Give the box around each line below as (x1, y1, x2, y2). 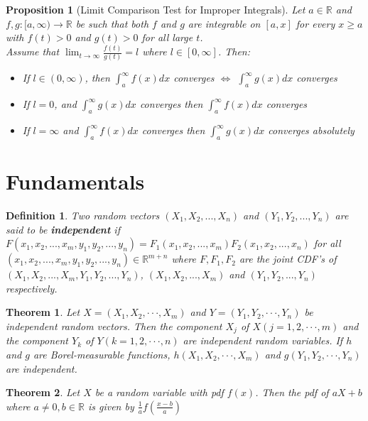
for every (296, 16, 335, 31)
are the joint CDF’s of (239, 251, 337, 266)
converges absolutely (268, 123, 355, 137)
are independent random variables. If (183, 333, 343, 348)
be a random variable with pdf (94, 385, 224, 400)
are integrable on (188, 16, 261, 31)
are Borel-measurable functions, (33, 346, 171, 361)
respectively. (6, 280, 58, 295)
